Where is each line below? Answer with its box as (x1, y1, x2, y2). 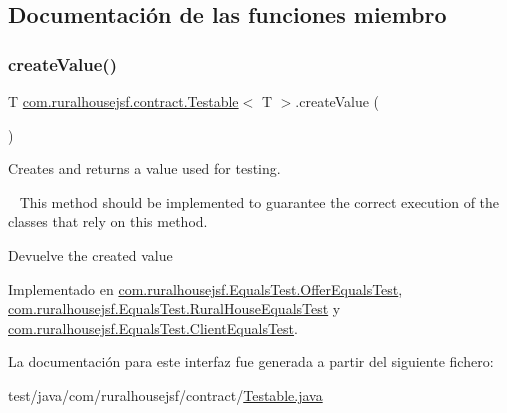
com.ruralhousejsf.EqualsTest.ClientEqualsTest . (8, 317, 298, 338)
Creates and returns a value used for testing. (8, 158, 281, 179)
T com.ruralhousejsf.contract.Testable (8, 91, 239, 111)
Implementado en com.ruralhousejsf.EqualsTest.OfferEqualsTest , (8, 278, 403, 299)
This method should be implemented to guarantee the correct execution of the (19, 191, 500, 212)
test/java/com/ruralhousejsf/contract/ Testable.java (8, 384, 323, 405)
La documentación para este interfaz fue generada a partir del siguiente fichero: (8, 351, 494, 372)
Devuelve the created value (8, 244, 173, 265)
